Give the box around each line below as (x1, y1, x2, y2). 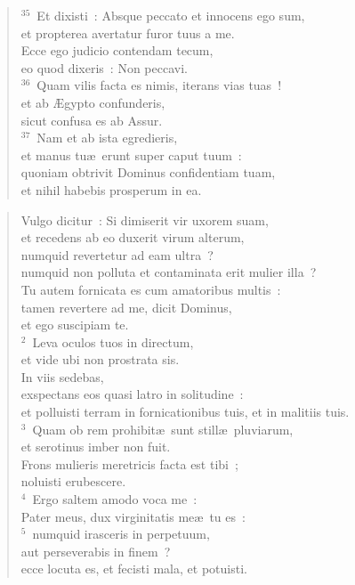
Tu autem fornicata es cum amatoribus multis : (20, 280, 281, 298)
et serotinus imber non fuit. (20, 437, 171, 456)
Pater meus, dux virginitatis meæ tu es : (20, 507, 246, 525)
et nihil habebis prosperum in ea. (20, 180, 202, 199)
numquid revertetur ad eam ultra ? (20, 245, 214, 264)
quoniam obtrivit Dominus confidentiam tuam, (20, 163, 276, 182)
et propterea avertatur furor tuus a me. (20, 23, 235, 42)
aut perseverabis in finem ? (20, 541, 171, 560)
